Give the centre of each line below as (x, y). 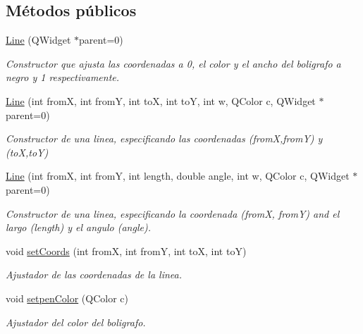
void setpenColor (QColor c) (67, 298)
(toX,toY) (27, 152)
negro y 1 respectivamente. (63, 77)
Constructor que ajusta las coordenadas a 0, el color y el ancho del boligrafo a (173, 63)
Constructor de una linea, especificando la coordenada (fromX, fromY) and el (173, 213)
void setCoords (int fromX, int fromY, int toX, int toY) (126, 251)
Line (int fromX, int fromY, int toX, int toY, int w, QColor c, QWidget (161, 100)
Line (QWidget (38, 40)
